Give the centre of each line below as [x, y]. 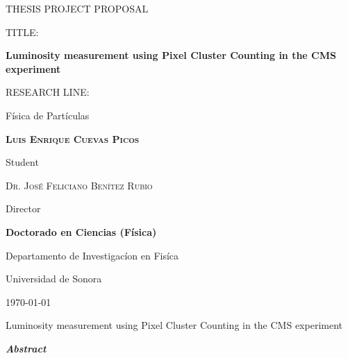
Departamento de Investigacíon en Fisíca [92, 255]
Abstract [26, 348]
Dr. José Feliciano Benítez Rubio [79, 185]
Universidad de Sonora [54, 279]
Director [23, 208]
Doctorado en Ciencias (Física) [81, 231]
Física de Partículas [48, 115]
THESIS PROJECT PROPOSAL [77, 8]
